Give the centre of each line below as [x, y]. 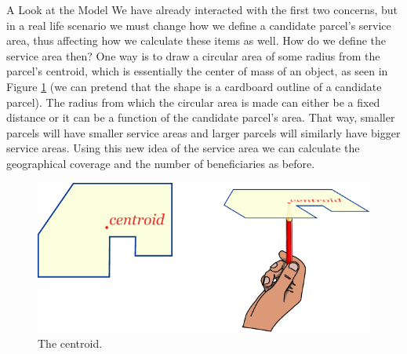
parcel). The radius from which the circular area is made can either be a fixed [193, 102]
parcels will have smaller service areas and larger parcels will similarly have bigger [203, 132]
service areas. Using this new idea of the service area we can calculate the [183, 148]
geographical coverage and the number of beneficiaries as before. [161, 163]
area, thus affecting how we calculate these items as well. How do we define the [196, 40]
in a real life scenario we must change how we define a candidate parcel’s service [199, 25]
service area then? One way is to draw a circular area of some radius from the [193, 55]
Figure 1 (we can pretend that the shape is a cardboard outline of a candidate [194, 86]
